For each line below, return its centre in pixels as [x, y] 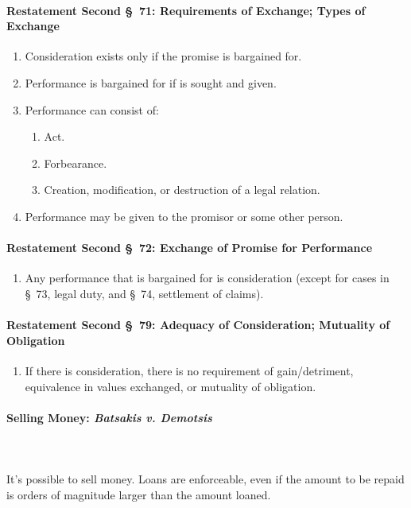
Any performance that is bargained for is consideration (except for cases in [207, 278]
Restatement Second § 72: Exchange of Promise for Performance [190, 248]
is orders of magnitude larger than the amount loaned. [139, 494]
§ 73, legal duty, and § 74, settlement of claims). [144, 293]
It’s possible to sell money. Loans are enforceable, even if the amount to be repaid [205, 479]
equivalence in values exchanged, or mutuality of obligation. [171, 386]
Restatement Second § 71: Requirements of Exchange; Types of [186, 10]
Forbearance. [76, 163]
